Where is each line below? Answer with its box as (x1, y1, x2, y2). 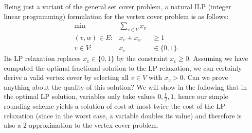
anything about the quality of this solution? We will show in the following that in (4, 81, 247, 92)
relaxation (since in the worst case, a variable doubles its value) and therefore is (4, 110, 242, 120)
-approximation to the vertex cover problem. (26, 120, 159, 130)
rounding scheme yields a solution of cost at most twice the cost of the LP (4, 101, 225, 111)
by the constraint (116, 53, 168, 63)
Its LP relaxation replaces (4, 53, 81, 63)
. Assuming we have (189, 53, 248, 63)
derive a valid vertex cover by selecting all (4, 72, 129, 82)
